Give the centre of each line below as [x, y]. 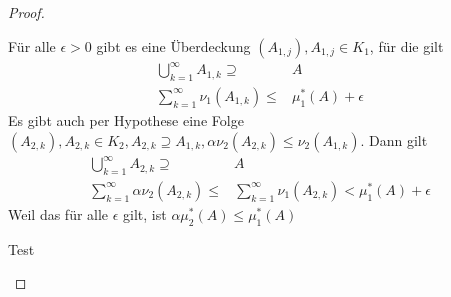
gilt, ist [145, 213]
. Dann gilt [394, 139]
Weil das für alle [58, 213]
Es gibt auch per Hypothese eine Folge [126, 119]
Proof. [26, 12]
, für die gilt [406, 45]
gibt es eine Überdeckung [173, 45]
